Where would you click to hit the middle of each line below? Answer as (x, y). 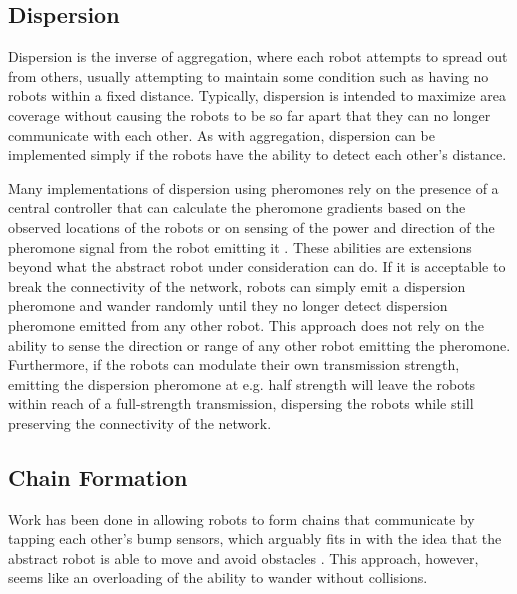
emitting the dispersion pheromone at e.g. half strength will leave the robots (242, 383)
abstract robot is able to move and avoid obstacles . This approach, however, (243, 557)
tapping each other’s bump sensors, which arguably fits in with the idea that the (255, 538)
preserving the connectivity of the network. (140, 422)
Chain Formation (98, 476)
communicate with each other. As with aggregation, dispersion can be (221, 134)
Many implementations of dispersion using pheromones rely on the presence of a (253, 187)
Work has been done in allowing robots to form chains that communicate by (241, 518)
